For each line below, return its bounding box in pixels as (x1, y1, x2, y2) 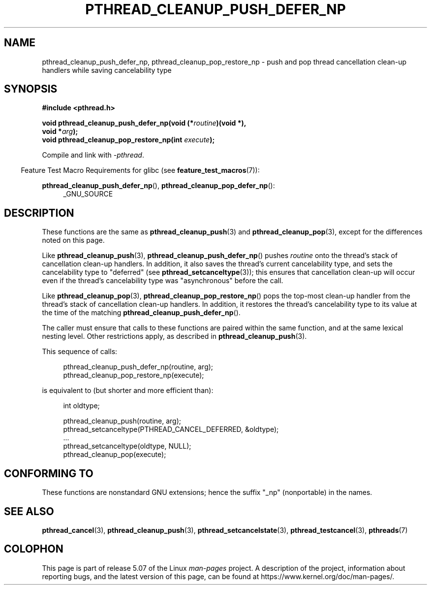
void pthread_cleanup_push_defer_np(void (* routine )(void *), (42, 119, 246, 128)
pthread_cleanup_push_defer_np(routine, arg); (63, 362, 214, 371)
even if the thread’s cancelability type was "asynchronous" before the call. (42, 276, 283, 285)
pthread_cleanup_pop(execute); (63, 450, 166, 459)
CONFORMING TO (4, 467, 93, 480)
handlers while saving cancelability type (42, 65, 172, 74)
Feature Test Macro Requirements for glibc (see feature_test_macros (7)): (21, 166, 260, 175)
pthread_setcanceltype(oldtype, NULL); (63, 442, 191, 451)
